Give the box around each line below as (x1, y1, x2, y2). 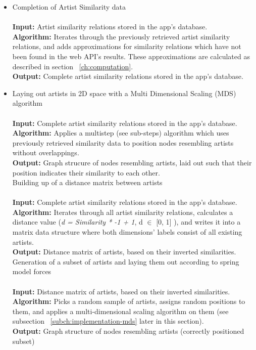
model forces (12, 266, 52, 277)
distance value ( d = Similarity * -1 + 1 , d (12, 216, 143, 227)
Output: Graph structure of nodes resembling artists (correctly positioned (12, 326, 244, 336)
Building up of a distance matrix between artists (12, 177, 163, 188)
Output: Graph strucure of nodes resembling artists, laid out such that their (12, 157, 252, 167)
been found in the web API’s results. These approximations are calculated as (12, 51, 250, 61)
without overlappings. (12, 147, 79, 158)
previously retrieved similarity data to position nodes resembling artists (12, 137, 234, 148)
